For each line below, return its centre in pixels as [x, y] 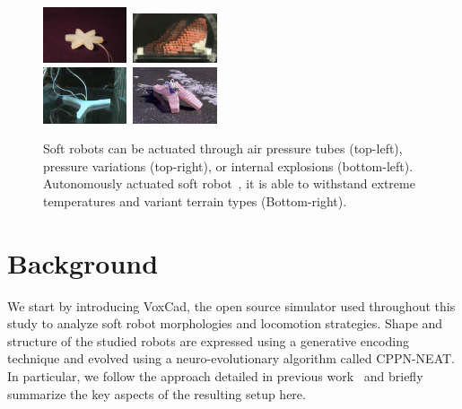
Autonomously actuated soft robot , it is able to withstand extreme [229, 183]
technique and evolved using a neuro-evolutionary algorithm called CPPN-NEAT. [231, 358]
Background [83, 262]
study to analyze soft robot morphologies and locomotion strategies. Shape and [225, 323]
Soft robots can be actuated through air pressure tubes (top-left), [223, 148]
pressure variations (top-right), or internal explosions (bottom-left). [228, 165]
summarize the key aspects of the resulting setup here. [157, 393]
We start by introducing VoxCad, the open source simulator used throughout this [231, 305]
